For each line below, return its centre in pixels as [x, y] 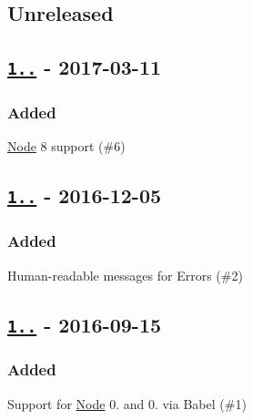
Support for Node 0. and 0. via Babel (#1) [127, 403]
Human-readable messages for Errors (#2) [125, 275]
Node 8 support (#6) [66, 146]
